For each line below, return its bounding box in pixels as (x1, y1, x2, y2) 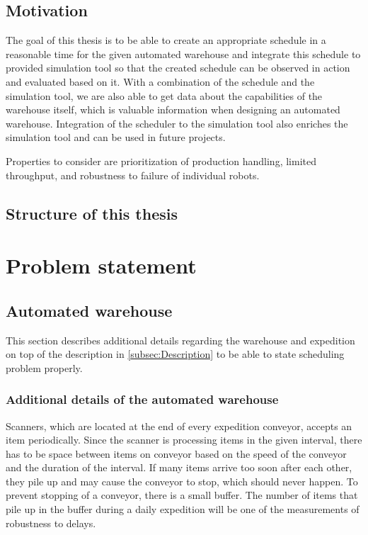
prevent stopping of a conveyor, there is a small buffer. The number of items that (6, 488, 358, 502)
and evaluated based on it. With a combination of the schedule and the (6, 74, 315, 89)
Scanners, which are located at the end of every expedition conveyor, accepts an (6, 418, 352, 433)
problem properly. (6, 360, 83, 375)
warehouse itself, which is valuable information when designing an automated (6, 102, 340, 117)
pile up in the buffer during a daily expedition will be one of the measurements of (6, 502, 360, 517)
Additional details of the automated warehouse (6, 390, 279, 408)
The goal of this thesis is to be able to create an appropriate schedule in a (6, 33, 326, 47)
